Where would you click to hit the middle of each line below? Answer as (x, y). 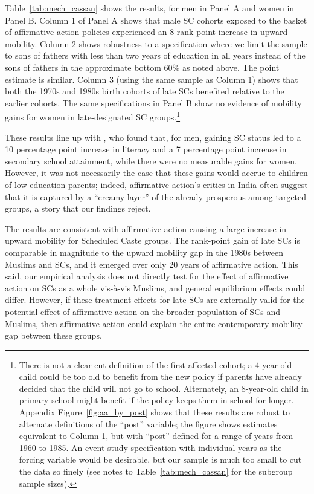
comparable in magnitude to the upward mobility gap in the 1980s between (144, 252)
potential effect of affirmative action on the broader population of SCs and (143, 311)
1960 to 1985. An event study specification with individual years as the (150, 447)
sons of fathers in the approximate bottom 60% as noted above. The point (142, 67)
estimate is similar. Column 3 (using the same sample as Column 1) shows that (152, 79)
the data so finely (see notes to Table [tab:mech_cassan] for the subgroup (156, 471)
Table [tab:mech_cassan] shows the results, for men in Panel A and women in (150, 8)
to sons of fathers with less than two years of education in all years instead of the (155, 55)
